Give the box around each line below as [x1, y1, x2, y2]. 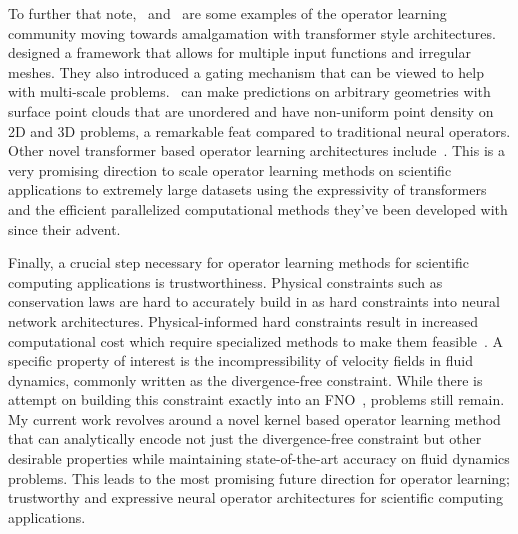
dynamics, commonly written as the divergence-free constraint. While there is [8, 369, 483, 390]
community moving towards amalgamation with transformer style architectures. [8, 22, 496, 43]
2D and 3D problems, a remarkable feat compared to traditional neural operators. [8, 120, 511, 141]
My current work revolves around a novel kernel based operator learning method [8, 408, 501, 429]
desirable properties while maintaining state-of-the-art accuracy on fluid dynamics [8, 448, 510, 469]
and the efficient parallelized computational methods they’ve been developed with [8, 198, 508, 219]
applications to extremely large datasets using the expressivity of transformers [8, 179, 487, 200]
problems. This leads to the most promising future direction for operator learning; [8, 467, 511, 488]
